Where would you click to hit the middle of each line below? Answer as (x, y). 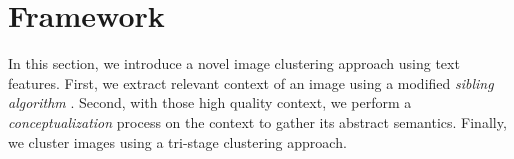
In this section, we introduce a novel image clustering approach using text (234, 63)
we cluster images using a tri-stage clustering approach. (177, 141)
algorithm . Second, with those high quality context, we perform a (210, 102)
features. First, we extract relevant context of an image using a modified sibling (251, 82)
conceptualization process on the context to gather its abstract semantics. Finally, (257, 121)
